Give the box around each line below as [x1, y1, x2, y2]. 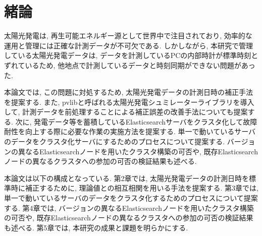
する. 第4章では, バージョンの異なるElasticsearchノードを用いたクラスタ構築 [4, 202, 254, 213]
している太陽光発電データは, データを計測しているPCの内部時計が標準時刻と [4, 50, 258, 61]
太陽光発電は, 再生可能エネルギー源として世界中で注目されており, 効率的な [4, 30, 252, 41]
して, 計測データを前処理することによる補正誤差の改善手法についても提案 [4, 106, 248, 117]
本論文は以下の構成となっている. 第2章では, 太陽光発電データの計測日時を [4, 172, 249, 183]
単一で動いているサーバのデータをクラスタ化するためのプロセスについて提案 [4, 193, 258, 203]
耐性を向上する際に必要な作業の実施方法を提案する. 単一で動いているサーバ [4, 126, 255, 137]
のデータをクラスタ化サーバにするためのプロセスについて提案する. [4, 136, 225, 147]
